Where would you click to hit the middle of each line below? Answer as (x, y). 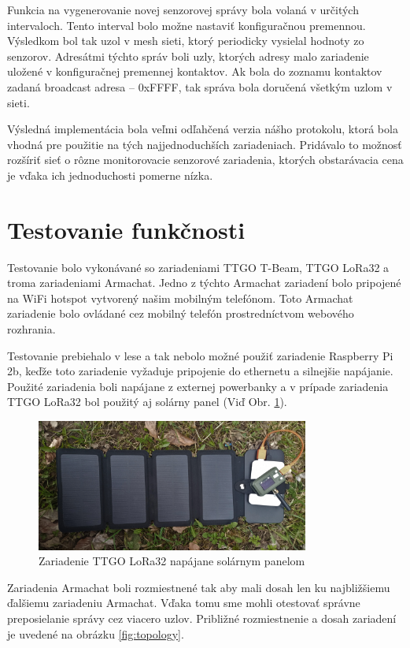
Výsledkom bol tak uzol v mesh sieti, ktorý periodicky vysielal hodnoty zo (186, 41)
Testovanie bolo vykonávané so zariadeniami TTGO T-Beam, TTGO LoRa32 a (198, 267)
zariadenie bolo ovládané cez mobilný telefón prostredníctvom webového (181, 313)
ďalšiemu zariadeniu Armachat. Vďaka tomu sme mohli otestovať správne (184, 603)
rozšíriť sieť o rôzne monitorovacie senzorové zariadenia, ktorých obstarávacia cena (205, 160)
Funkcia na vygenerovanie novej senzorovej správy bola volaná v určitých (183, 9)
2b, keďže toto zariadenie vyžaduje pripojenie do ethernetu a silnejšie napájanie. (200, 371)
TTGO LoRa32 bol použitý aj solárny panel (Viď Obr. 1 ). (147, 402)
